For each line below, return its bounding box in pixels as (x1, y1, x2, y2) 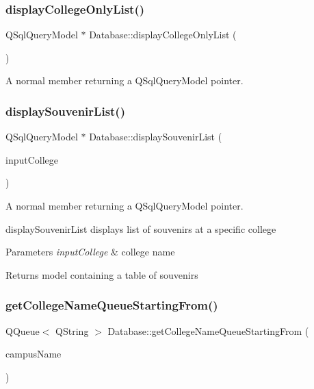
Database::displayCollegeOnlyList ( (89, 27, 237, 42)
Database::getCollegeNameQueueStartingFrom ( (107, 323, 309, 338)
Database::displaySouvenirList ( (89, 129, 222, 144)
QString (55, 323, 89, 338)
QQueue (5, 323, 40, 338)
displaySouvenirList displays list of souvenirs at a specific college (5, 221, 276, 236)
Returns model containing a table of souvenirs (5, 267, 198, 281)
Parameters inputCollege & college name (5, 244, 175, 259)
